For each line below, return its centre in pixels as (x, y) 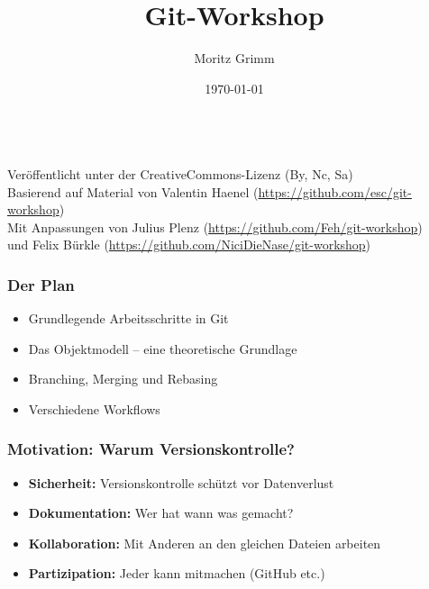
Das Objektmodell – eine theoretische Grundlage (163, 348)
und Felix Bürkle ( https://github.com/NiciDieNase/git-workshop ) (189, 245)
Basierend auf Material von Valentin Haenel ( (133, 191)
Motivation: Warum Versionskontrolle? (151, 449)
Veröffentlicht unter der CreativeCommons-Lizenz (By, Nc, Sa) (180, 173)
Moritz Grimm (234, 58)
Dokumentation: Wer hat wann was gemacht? (161, 513)
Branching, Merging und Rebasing (123, 379)
